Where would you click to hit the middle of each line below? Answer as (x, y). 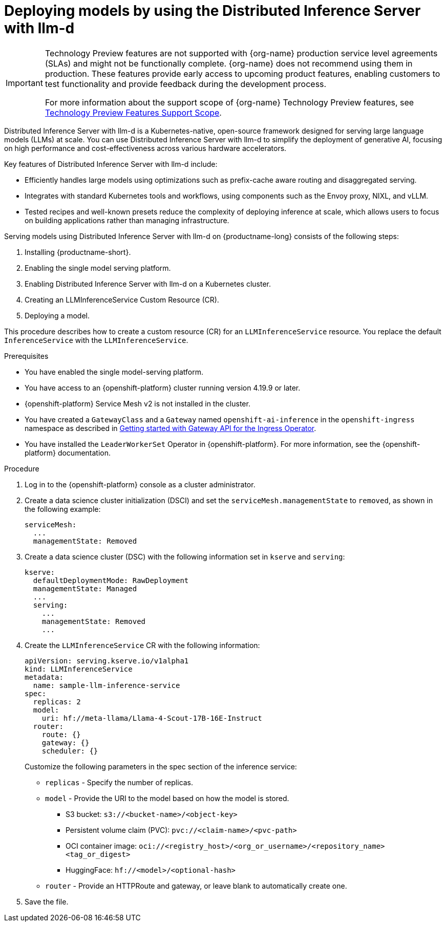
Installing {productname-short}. (78, 252)
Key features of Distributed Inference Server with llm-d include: (111, 164)
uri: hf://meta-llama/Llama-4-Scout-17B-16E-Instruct (152, 718)
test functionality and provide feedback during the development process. (186, 84)
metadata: (44, 677)
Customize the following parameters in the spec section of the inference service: (161, 766)
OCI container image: (101, 846)
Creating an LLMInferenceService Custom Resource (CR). (122, 299)
